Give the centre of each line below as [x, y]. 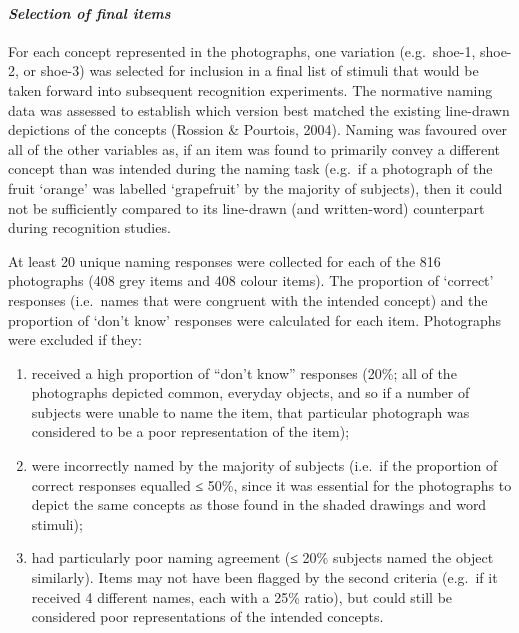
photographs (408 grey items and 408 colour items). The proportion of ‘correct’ [251, 280]
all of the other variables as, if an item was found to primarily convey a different [254, 148]
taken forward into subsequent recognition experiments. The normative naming [250, 89]
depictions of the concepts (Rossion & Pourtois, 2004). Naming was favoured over [258, 129]
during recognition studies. [89, 227]
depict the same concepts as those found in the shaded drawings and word [259, 504]
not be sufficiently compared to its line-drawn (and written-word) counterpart [246, 207]
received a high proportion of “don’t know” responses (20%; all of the [244, 372]
